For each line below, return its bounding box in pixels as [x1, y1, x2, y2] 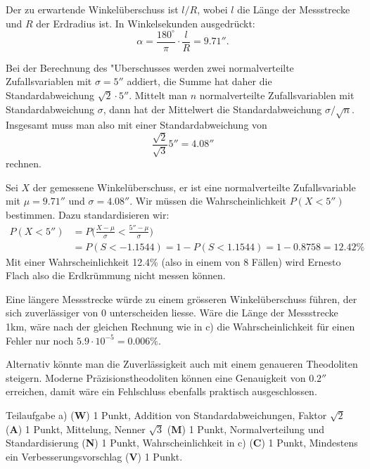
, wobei [197, 2, 228, 16]
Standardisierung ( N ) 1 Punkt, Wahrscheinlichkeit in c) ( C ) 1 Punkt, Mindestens [6, 435, 358, 450]
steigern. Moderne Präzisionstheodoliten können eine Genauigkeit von [6, 370, 306, 385]
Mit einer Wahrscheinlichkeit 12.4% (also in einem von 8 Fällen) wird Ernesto [6, 254, 341, 269]
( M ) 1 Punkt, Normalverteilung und [167, 421, 325, 436]
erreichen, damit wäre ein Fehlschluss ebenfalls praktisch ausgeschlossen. [6, 384, 317, 399]
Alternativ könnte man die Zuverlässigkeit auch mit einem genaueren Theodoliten [6, 356, 358, 371]
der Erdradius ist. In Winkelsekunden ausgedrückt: [36, 15, 255, 30]
